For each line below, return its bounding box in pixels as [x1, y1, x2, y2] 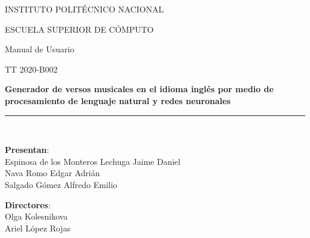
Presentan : [5, 143, 49, 156]
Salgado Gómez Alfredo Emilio [5, 178, 117, 190]
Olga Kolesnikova [5, 210, 68, 223]
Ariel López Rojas [5, 221, 71, 234]
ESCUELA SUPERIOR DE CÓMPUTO [5, 23, 154, 35]
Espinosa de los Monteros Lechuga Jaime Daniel [5, 155, 181, 167]
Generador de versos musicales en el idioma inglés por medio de [5, 83, 274, 95]
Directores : [5, 198, 51, 211]
